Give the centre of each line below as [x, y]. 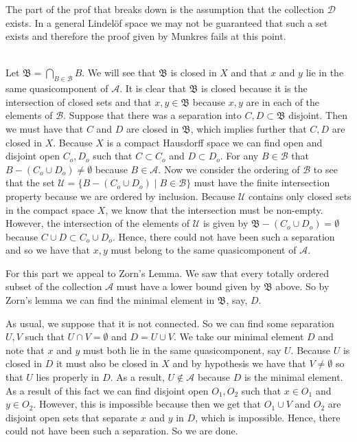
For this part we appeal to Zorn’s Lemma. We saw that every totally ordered [168, 273]
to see [325, 169]
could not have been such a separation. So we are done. [122, 431]
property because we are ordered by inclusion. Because [120, 196]
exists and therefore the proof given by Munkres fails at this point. [146, 36]
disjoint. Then [318, 115]
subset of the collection [54, 286]
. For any [239, 156]
